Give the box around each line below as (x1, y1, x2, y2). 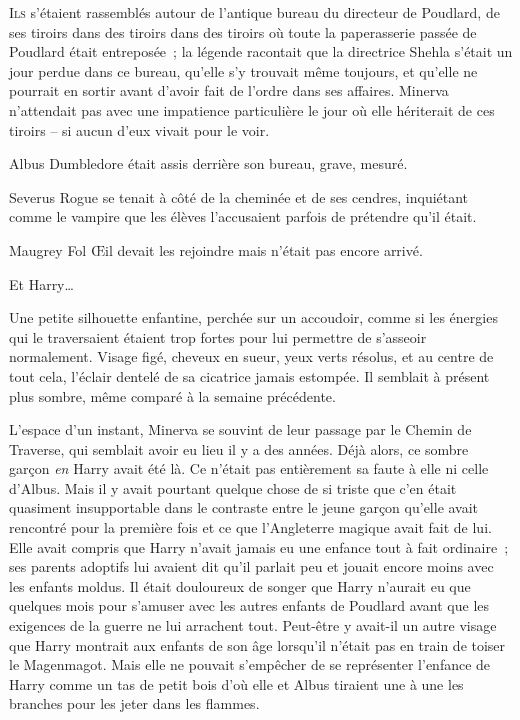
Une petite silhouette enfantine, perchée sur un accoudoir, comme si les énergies (9, 307, 498, 328)
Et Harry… (9, 273, 74, 294)
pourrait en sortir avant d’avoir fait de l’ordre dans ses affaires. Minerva (9, 80, 449, 101)
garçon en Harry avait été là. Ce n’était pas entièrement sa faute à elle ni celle (9, 458, 489, 479)
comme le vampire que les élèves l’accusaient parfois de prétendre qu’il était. (9, 206, 477, 227)
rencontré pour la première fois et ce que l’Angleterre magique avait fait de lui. (9, 517, 492, 538)
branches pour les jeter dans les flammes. (9, 693, 260, 714)
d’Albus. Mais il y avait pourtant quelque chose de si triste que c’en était (9, 477, 457, 498)
